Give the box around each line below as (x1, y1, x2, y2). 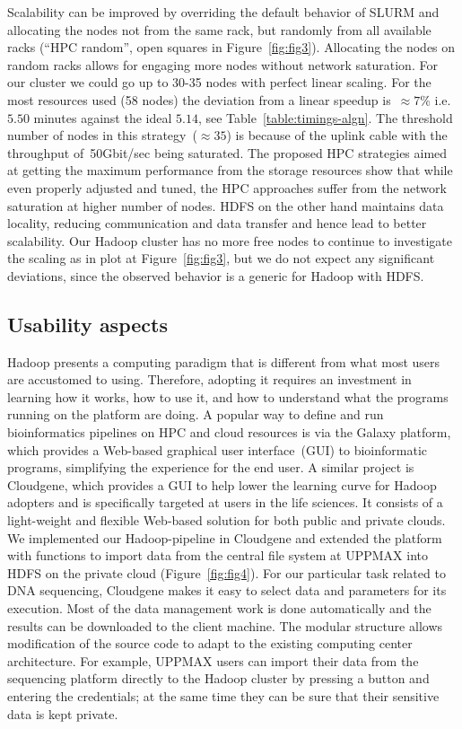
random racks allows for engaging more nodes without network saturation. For (7, 55, 438, 74)
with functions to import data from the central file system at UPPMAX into (7, 546, 428, 565)
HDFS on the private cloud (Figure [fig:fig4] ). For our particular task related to (7, 563, 446, 582)
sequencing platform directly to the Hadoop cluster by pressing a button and (7, 669, 430, 688)
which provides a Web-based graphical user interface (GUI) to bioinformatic (7, 440, 427, 459)
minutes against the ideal (33, 108, 172, 127)
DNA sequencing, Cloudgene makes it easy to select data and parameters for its (7, 581, 447, 600)
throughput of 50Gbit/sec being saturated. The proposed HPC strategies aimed (7, 143, 448, 162)
